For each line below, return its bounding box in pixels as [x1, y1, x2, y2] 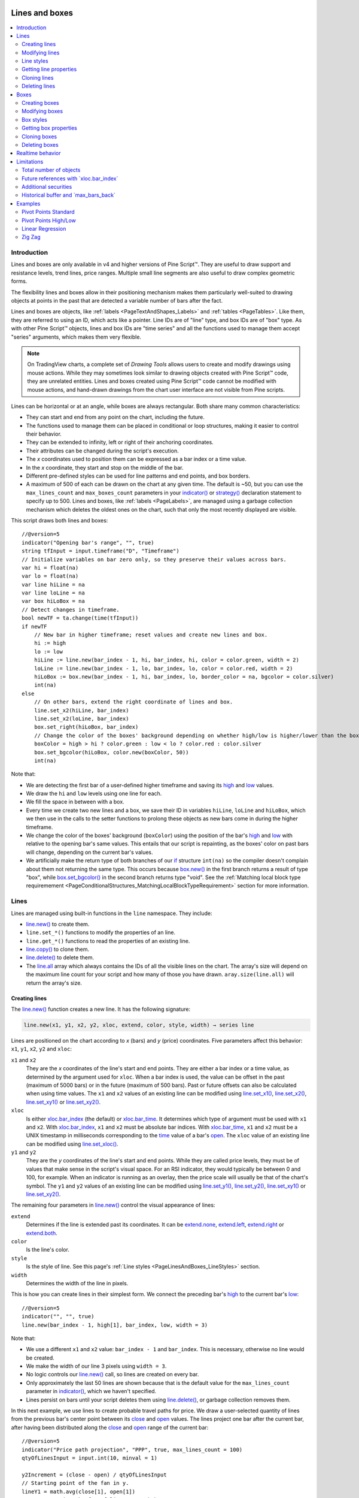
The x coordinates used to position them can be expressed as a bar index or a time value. [26, 455, 247, 463]
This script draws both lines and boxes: [11, 517, 108, 524]
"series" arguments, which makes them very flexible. [11, 333, 142, 340]
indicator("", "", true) [22, 1313, 95, 1320]
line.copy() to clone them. [26, 946, 90, 953]
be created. [26, 1354, 55, 1361]
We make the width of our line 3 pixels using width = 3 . [26, 1363, 167, 1370]
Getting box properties [22, 125, 77, 132]
